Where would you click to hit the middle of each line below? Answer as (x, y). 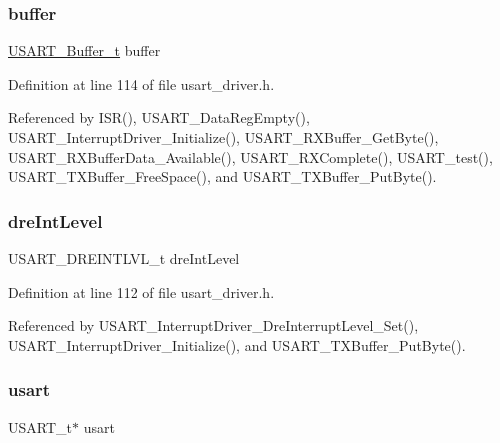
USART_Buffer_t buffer (84, 50)
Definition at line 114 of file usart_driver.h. (141, 83)
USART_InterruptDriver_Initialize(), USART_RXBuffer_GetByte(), (223, 137)
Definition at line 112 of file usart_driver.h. (141, 291)
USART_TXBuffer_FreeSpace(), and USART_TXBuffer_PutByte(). (222, 176)
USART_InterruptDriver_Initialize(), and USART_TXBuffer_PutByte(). (237, 344)
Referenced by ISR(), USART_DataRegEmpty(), (159, 117)
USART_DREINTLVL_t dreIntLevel (124, 258)
